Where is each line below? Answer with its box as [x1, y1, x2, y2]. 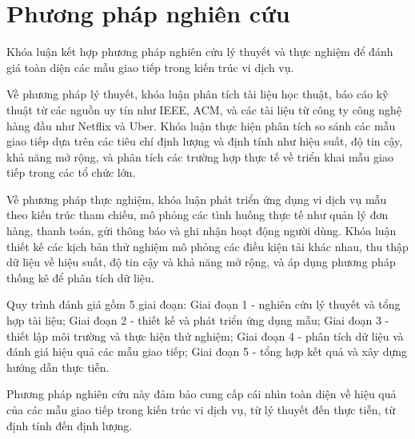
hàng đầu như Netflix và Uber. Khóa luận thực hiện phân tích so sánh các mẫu [6, 117, 396, 134]
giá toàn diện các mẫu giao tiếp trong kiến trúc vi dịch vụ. [6, 58, 294, 75]
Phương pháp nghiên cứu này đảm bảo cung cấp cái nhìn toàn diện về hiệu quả [6, 385, 397, 402]
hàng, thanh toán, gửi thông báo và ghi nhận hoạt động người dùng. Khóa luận [6, 222, 397, 239]
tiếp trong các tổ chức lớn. [6, 164, 136, 181]
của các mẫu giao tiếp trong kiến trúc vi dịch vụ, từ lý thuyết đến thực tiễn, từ [6, 401, 396, 417]
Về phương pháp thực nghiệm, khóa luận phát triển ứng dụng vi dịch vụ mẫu [6, 190, 387, 207]
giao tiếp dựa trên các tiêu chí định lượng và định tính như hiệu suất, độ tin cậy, [6, 133, 403, 150]
